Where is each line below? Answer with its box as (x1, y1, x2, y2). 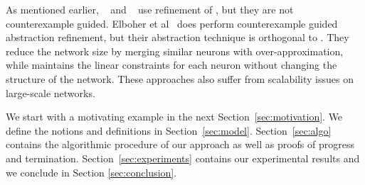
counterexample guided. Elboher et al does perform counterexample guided (6, 16, 338, 30)
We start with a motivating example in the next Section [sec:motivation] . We (6, 109, 343, 124)
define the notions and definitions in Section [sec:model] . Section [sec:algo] (6, 123, 332, 138)
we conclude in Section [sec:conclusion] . (6, 164, 177, 179)
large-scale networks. (6, 85, 95, 100)
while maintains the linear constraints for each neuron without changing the (6, 57, 337, 72)
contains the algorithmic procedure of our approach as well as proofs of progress (6, 137, 354, 152)
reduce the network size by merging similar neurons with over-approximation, (6, 43, 344, 58)
